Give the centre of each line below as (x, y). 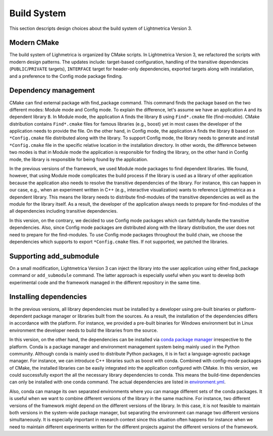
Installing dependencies (48, 297)
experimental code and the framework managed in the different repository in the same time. (105, 282)
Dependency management (52, 90)
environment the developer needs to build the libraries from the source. (84, 330)
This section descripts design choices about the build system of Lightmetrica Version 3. (101, 28)
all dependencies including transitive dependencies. (64, 211)
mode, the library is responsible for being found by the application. (79, 159)
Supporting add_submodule (54, 256)
